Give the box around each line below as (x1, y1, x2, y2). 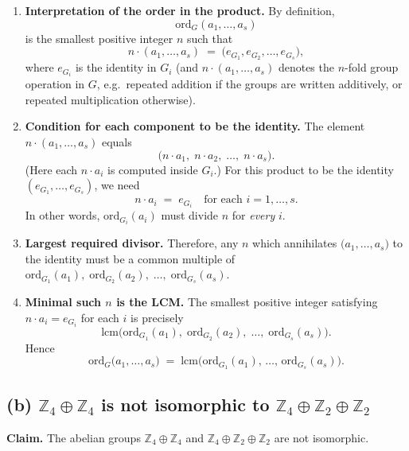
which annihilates (252, 235, 337, 251)
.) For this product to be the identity (213, 161, 394, 177)
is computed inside (107, 161, 198, 177)
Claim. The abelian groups (6, 429, 141, 445)
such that (186, 29, 233, 46)
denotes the (278, 59, 334, 76)
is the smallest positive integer (25, 29, 173, 46)
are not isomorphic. (274, 429, 369, 445)
